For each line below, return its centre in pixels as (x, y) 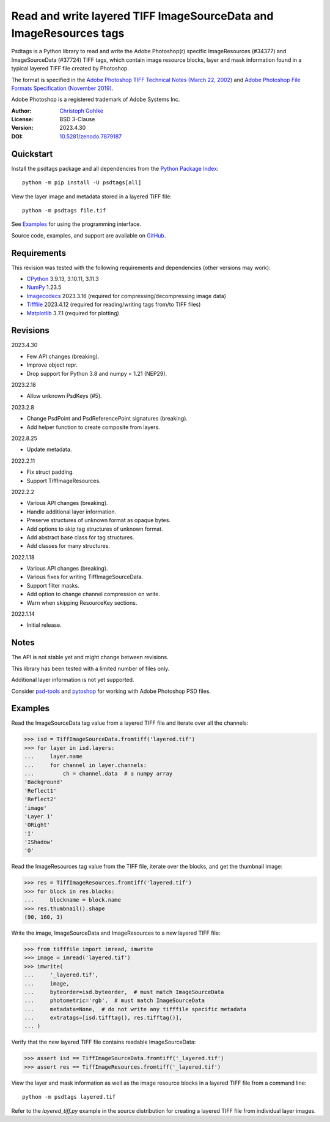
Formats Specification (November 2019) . (62, 88)
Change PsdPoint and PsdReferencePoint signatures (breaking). (107, 419)
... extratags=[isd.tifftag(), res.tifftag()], (103, 1018)
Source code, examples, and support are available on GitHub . (89, 235)
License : (22, 119)
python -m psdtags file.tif (64, 210)
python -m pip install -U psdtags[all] (82, 183)
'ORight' (37, 825)
